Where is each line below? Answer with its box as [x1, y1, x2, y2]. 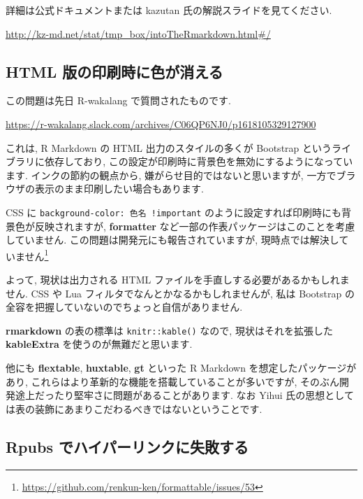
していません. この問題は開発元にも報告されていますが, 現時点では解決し [6, 232, 339, 247]
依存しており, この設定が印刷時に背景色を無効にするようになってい [44, 154, 353, 169]
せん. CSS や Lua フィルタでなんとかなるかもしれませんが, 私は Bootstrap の [6, 286, 355, 300]
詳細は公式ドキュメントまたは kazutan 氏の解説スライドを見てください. [6, 3, 332, 17]
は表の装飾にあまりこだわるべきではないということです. [6, 401, 262, 416]
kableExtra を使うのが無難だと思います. [6, 337, 193, 351]
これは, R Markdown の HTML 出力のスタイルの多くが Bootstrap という [6, 140, 332, 155]
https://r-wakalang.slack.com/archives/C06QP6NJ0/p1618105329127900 [6, 116, 316, 131]
